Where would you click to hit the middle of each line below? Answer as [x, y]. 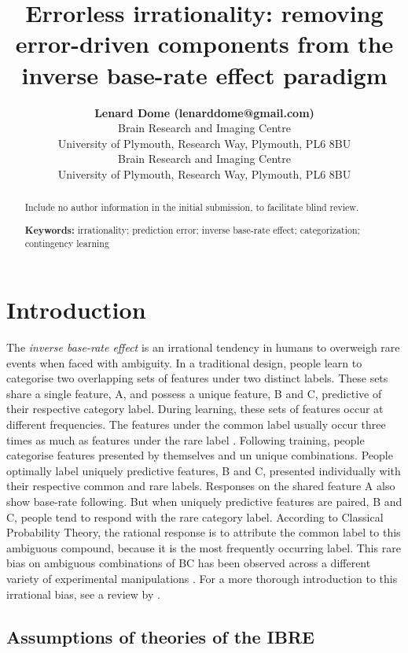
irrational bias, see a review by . [83, 594]
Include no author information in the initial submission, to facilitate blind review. [192, 207]
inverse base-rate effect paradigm [204, 74]
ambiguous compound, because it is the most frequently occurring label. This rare [204, 547]
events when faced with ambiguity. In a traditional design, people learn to [184, 362]
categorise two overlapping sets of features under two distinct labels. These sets [197, 378]
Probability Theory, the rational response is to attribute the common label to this [204, 532]
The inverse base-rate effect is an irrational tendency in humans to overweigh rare [203, 347]
